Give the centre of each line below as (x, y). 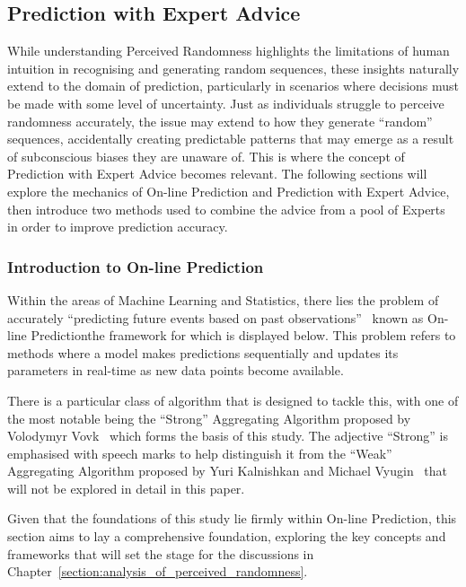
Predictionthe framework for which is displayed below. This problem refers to (243, 335)
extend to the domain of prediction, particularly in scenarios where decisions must (233, 86)
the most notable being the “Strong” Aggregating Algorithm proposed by (209, 418)
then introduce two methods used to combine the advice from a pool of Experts (226, 209)
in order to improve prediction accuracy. (118, 227)
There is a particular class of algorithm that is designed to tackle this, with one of (233, 400)
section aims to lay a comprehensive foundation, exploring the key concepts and (227, 536)
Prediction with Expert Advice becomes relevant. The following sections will (217, 174)
